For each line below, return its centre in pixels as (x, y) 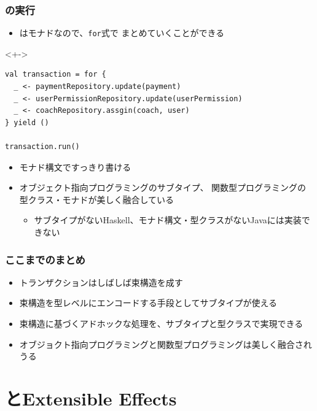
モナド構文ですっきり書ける (75, 167)
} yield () (27, 122)
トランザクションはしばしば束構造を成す (101, 282)
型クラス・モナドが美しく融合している (97, 199)
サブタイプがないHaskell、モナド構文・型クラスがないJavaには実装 (168, 220)
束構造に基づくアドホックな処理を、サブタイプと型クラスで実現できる (161, 323)
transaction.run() (42, 147)
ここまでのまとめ (45, 259)
